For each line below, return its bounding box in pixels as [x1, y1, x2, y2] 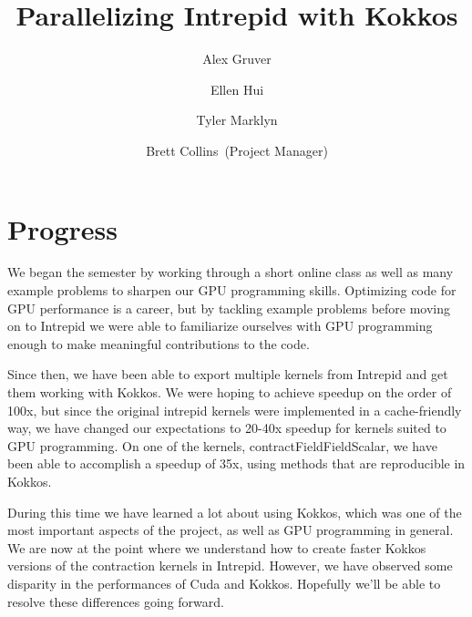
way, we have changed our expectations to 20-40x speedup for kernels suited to [7, 418, 446, 437]
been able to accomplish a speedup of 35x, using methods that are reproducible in [7, 454, 466, 473]
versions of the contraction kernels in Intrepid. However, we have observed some [7, 556, 453, 575]
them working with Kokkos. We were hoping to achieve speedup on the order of [7, 383, 452, 401]
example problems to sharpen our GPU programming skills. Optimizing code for [7, 281, 457, 300]
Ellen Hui [210, 79, 264, 98]
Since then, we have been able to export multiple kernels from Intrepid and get [7, 365, 448, 384]
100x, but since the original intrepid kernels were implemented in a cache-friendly [7, 400, 462, 419]
